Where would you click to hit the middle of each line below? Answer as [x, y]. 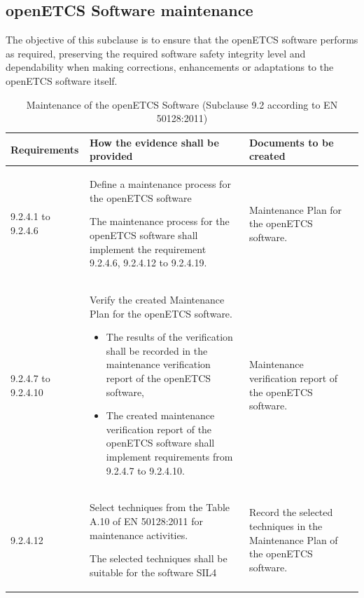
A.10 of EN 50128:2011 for [147, 521]
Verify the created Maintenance [157, 300]
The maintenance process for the [160, 221]
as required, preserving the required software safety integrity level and [156, 53]
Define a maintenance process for [160, 184]
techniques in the [286, 525]
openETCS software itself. [62, 80]
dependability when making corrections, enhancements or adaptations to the [170, 67]
